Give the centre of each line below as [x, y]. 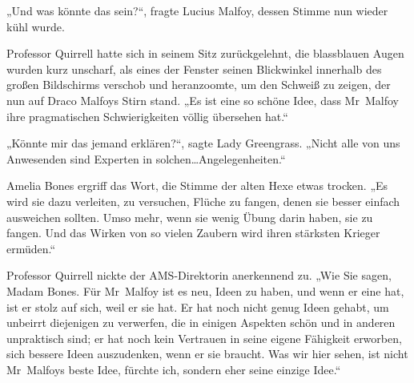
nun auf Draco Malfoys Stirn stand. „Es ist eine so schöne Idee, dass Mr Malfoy [203, 100]
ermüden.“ [31, 248]
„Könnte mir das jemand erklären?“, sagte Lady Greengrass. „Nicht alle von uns [203, 143]
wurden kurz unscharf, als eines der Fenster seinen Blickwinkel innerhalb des [194, 69]
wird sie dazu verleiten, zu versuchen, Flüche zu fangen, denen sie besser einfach [203, 201]
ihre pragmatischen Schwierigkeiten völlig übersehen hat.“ [147, 116]
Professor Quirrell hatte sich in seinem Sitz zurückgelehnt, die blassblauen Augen [205, 53]
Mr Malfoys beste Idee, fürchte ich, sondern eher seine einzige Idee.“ [174, 369]
